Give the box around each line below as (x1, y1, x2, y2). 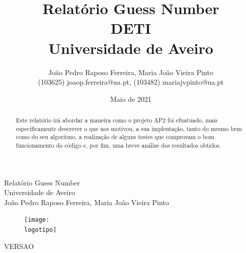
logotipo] (24, 226, 57, 234)
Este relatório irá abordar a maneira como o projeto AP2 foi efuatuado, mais (16, 116, 218, 124)
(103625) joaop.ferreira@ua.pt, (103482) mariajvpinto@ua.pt (38, 77, 224, 87)
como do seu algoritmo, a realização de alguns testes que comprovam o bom (16, 133, 214, 141)
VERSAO (4, 240, 34, 251)
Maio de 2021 (110, 93, 152, 104)
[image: (24, 216, 50, 224)
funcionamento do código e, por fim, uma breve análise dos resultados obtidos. (16, 141, 221, 150)
